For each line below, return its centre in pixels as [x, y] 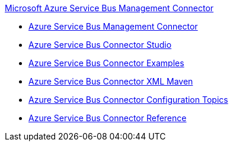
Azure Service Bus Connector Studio [100, 45]
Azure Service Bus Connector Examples [106, 63]
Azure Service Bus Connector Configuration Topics [128, 100]
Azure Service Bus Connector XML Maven [111, 81]
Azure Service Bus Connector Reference [108, 118]
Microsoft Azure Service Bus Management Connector [109, 8]
